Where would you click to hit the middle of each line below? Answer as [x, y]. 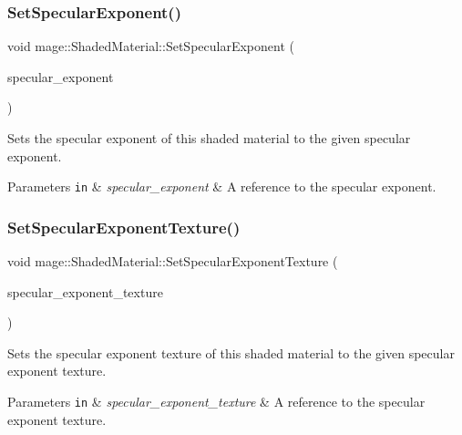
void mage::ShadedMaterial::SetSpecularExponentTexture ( [173, 261]
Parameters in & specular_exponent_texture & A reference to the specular [216, 402]
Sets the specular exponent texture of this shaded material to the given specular [231, 352]
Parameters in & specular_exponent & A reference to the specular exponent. [222, 186]
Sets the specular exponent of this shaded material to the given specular [209, 138]
